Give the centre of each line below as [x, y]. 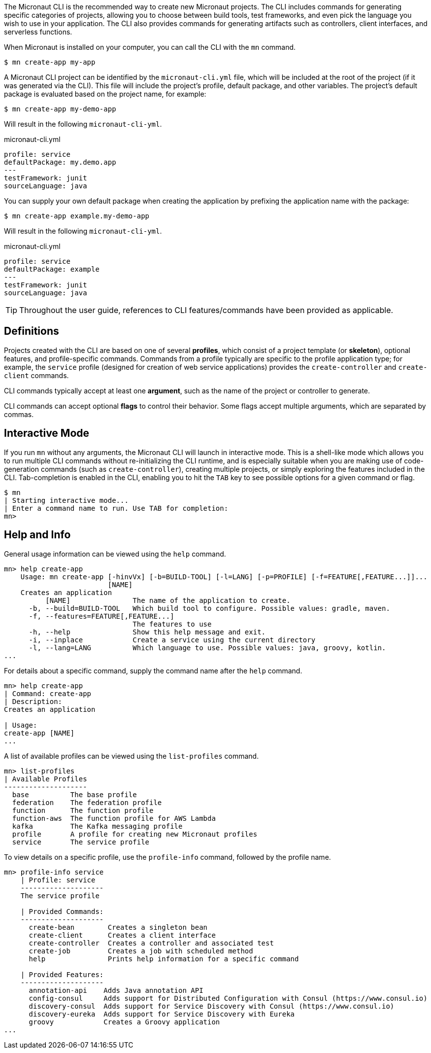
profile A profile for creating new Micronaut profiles [135, 834]
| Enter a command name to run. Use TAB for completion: [116, 508]
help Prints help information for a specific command [164, 959]
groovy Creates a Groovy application [124, 1022]
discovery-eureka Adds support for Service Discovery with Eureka [162, 1014]
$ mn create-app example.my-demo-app [77, 216]
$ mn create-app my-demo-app [60, 109]
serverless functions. [38, 32]
